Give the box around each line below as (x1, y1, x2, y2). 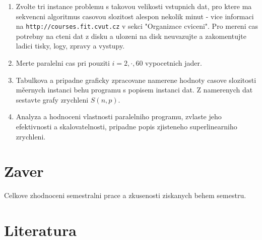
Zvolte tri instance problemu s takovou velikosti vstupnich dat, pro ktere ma (16, 1, 252, 11)
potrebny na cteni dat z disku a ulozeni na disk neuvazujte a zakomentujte (16, 30, 246, 41)
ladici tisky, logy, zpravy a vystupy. (16, 40, 125, 51)
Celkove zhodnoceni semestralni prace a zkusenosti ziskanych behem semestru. (4, 190, 246, 201)
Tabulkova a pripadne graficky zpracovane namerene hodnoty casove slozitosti (16, 74, 256, 85)
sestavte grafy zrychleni (16, 94, 89, 105)
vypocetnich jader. (145, 58, 202, 68)
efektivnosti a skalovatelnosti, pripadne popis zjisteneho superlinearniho (16, 121, 237, 131)
